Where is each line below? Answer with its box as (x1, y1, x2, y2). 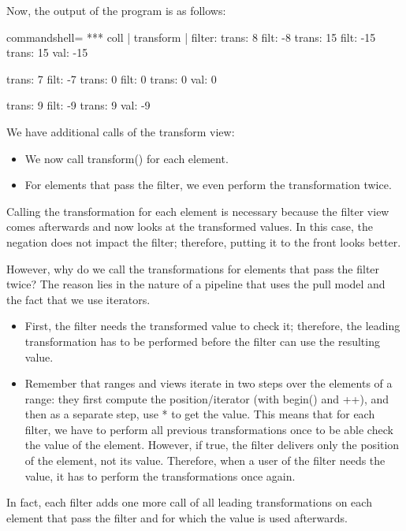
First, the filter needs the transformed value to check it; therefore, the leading (24, 317, 400, 334)
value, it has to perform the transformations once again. (24, 467, 296, 484)
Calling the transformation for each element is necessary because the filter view (6, 202, 389, 219)
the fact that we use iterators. (6, 291, 151, 307)
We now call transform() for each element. (24, 150, 229, 166)
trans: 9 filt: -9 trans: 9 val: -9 (6, 97, 151, 113)
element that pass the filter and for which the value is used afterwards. (6, 509, 348, 525)
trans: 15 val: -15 (6, 44, 88, 61)
